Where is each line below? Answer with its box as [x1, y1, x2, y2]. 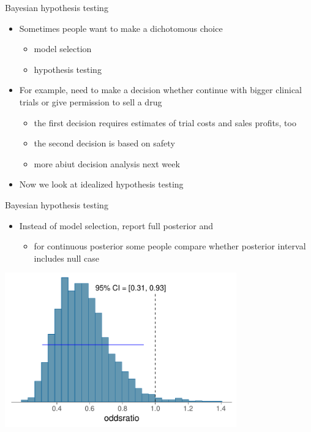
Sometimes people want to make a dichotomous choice [19, 21, 223, 34]
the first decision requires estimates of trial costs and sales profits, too [34, 116, 296, 129]
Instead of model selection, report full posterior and [19, 219, 213, 232]
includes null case [34, 251, 99, 264]
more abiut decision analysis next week [34, 157, 180, 170]
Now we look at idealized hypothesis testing [19, 178, 184, 191]
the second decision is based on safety [34, 137, 175, 150]
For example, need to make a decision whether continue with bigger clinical [19, 83, 302, 96]
